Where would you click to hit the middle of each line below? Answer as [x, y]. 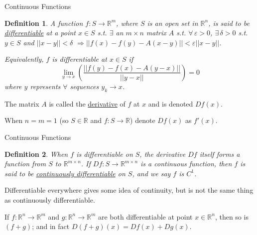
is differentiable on [105, 154]
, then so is [232, 216]
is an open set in [173, 23]
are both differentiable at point [145, 216]
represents [45, 86]
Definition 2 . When [36, 154]
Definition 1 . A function [44, 23]
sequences [84, 86]
